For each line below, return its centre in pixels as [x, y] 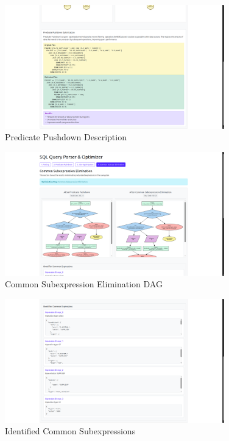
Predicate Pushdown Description [66, 137]
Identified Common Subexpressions [70, 431]
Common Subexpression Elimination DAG [84, 284]
